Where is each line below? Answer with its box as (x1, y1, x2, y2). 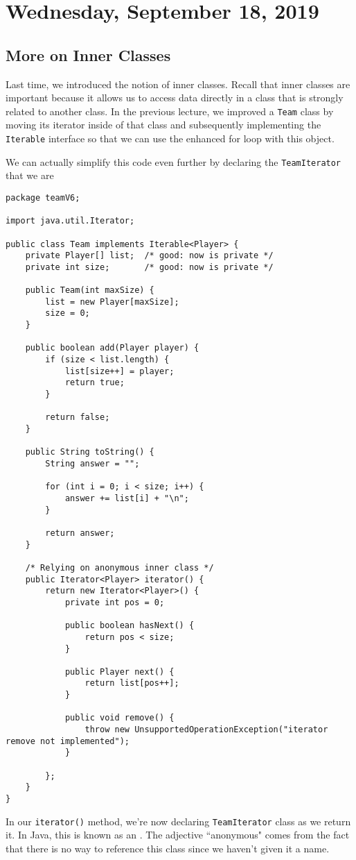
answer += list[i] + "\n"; (64, 493, 189, 503)
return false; (45, 412, 110, 423)
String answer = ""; (45, 459, 140, 469)
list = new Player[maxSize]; (45, 296, 179, 307)
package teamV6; (6, 192, 80, 203)
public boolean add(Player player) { (25, 343, 199, 353)
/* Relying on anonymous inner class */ (25, 562, 214, 573)
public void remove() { (64, 713, 175, 723)
